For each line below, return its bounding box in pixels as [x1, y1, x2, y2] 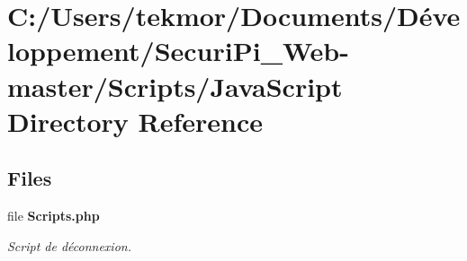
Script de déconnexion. [7, 236, 131, 255]
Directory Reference [7, 102, 264, 139]
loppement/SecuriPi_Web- [7, 32, 349, 69]
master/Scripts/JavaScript [7, 67, 343, 104]
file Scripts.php [7, 206, 100, 225]
